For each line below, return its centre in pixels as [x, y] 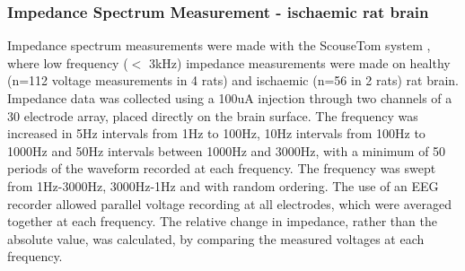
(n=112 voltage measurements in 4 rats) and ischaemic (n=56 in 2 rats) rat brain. [233, 80]
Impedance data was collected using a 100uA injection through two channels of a [230, 98]
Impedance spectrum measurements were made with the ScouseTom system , [219, 45]
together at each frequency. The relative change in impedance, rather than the [222, 221]
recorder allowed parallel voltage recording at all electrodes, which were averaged [230, 203]
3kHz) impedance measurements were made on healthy [299, 62]
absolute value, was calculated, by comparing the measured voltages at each [216, 238]
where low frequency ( [68, 62]
